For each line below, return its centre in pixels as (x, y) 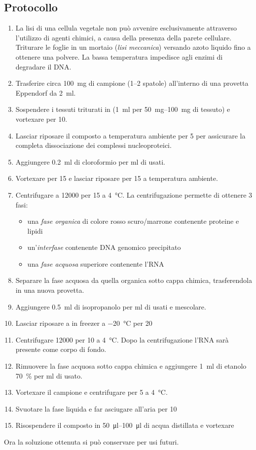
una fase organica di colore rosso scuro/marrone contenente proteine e (133, 221)
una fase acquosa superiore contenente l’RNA (96, 263)
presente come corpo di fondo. (61, 349)
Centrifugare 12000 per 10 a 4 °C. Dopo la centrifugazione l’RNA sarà (122, 339)
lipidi (35, 230)
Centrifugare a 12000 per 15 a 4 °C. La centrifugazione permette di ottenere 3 (134, 194)
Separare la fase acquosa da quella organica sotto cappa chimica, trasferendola (134, 280)
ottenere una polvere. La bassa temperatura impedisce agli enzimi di (119, 56)
